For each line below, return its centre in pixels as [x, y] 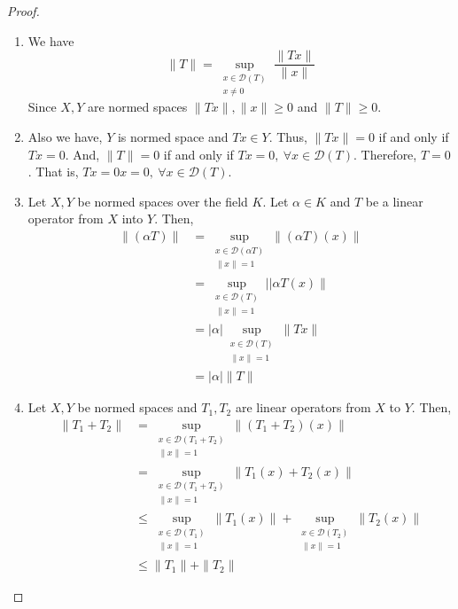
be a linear [394, 201]
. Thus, [288, 136]
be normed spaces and [137, 407]
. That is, [53, 172]
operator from [66, 219]
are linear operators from [303, 407]
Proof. [23, 11]
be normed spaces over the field [163, 201]
